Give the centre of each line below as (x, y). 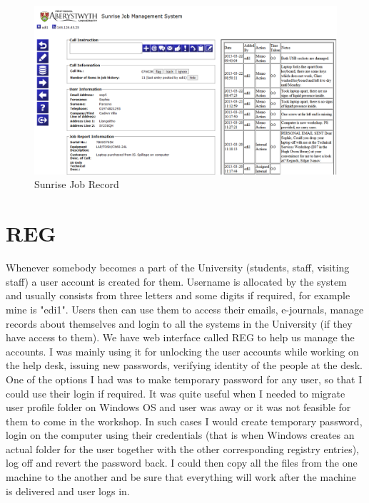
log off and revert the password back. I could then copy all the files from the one (182, 463)
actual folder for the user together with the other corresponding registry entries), (182, 448)
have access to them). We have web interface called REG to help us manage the (180, 337)
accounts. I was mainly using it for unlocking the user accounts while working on (182, 351)
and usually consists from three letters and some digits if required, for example (178, 295)
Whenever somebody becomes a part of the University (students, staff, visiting (178, 268)
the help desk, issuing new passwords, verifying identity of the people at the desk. (184, 365)
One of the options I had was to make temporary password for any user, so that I (184, 379)
